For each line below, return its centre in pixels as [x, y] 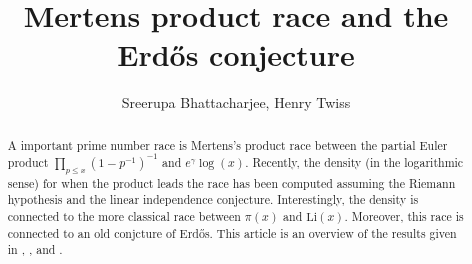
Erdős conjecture [236, 54]
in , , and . [35, 249]
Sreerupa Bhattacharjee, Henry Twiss [236, 102]
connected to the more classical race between [124, 216]
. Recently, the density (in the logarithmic [354, 162]
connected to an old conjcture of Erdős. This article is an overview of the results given [232, 232]
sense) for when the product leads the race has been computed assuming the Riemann [231, 182]
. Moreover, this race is [404, 216]
